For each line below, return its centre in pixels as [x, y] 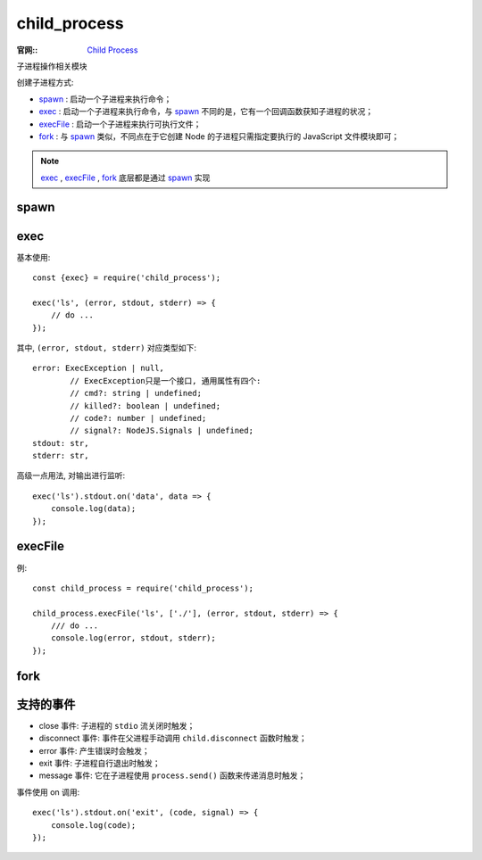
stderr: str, [61, 456]
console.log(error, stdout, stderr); [133, 638]
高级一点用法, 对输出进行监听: [71, 475]
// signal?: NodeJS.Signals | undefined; [162, 431]
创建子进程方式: [46, 83]
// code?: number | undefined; [138, 418]
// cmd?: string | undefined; [136, 393]
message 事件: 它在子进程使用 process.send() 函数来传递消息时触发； [172, 775]
